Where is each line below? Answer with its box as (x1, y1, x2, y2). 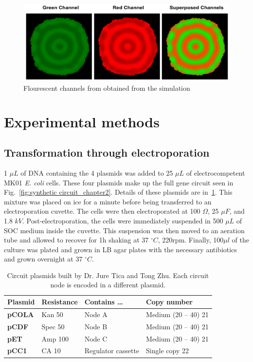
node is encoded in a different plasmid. (50, 280, 166, 290)
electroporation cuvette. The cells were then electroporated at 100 (4, 206, 200, 216)
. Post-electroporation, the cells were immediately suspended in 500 (22, 215, 223, 225)
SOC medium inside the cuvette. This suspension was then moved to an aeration (4, 225, 245, 235)
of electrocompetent (186, 167, 245, 178)
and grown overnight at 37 (4, 254, 83, 264)
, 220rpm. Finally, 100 (158, 235, 224, 245)
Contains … (84, 297, 123, 307)
